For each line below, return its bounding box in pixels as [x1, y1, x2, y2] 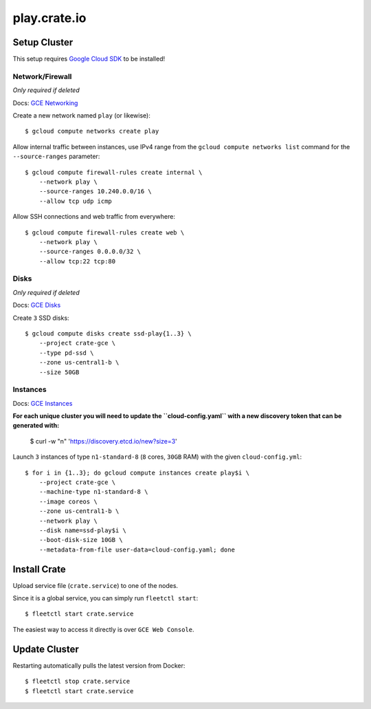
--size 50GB [38, 368, 80, 376]
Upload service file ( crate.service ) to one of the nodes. [12, 581, 179, 589]
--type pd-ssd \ [38, 349, 94, 357]
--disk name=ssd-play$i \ [38, 526, 127, 534]
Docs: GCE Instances [12, 399, 73, 407]
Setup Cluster [12, 36, 74, 48]
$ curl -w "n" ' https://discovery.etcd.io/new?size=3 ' [30, 437, 178, 445]
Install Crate [12, 563, 67, 575]
